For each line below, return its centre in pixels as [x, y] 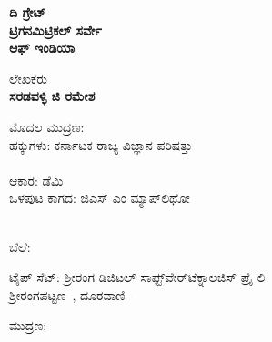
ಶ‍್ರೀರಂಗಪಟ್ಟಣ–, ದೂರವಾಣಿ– [71, 294]
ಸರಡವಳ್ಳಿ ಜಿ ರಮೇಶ [52, 96]
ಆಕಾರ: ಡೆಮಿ [36, 180]
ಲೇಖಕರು [29, 78]
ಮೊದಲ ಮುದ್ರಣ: [47, 126]
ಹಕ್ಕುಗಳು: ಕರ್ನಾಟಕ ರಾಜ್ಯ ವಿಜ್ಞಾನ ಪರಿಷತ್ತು [101, 144]
